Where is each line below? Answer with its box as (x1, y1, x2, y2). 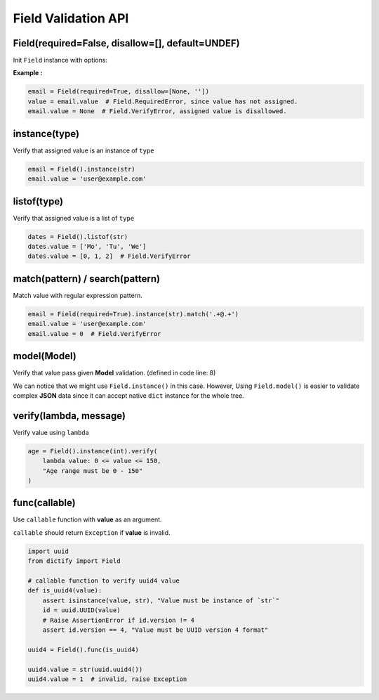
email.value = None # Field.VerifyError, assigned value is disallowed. (27, 108, 287, 115)
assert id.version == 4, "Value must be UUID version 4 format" (42, 626, 269, 634)
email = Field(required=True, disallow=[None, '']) (27, 88, 210, 96)
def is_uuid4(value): (27, 587, 102, 595)
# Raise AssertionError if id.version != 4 (42, 616, 194, 624)
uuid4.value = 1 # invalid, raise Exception (27, 675, 187, 683)
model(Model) (13, 350, 77, 362)
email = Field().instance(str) (27, 165, 136, 173)
